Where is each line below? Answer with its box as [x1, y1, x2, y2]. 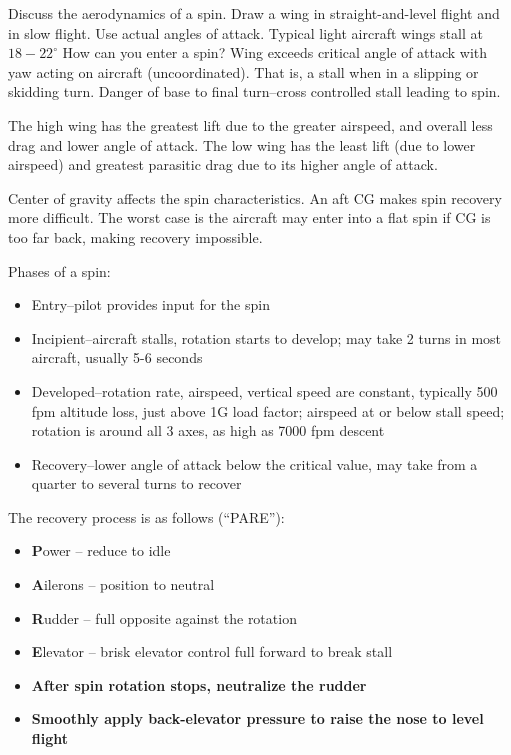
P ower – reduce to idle [31, 540, 171, 561]
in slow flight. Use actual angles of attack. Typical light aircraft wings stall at [8, 22, 483, 43]
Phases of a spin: [8, 260, 111, 281]
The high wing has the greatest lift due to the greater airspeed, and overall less [8, 114, 493, 135]
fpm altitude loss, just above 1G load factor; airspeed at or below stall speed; [31, 400, 505, 421]
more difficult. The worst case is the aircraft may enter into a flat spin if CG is [8, 207, 491, 228]
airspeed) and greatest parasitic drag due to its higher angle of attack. [8, 154, 438, 175]
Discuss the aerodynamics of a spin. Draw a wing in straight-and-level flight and [8, 3, 500, 23]
